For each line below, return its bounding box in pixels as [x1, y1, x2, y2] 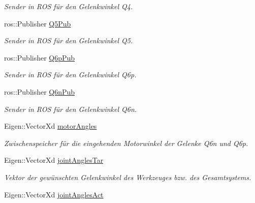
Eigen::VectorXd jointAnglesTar [4, 155, 104, 165]
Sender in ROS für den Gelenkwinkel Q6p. [4, 69, 137, 80]
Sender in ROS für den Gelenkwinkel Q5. [4, 35, 133, 46]
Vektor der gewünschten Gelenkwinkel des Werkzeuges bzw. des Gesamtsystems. [4, 171, 251, 182]
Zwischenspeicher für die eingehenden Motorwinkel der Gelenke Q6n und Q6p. [4, 137, 248, 148]
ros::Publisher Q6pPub [4, 52, 75, 63]
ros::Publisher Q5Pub [4, 18, 71, 28]
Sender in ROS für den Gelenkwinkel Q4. [4, 1, 133, 11]
